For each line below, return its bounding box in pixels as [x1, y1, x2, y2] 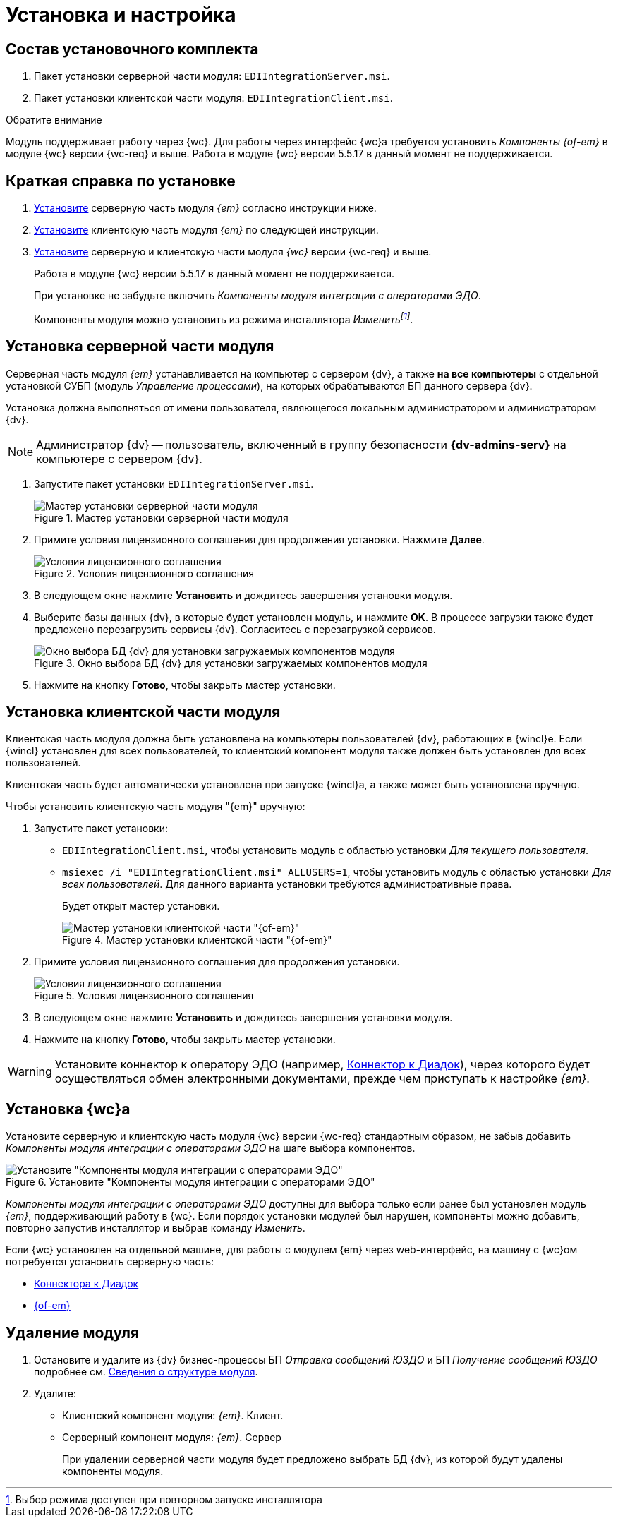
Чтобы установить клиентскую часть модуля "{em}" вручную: [6, 800, 305, 813]
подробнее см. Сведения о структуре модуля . [34, 1366, 258, 1378]
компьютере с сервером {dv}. [36, 451, 202, 466]
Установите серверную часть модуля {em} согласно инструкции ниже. [34, 202, 377, 215]
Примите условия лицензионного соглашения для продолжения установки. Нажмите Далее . [34, 533, 485, 546]
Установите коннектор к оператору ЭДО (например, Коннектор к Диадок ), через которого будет [54, 1057, 590, 1072]
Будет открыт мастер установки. [62, 900, 220, 913]
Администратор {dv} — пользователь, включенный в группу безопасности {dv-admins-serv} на [36, 437, 566, 452]
